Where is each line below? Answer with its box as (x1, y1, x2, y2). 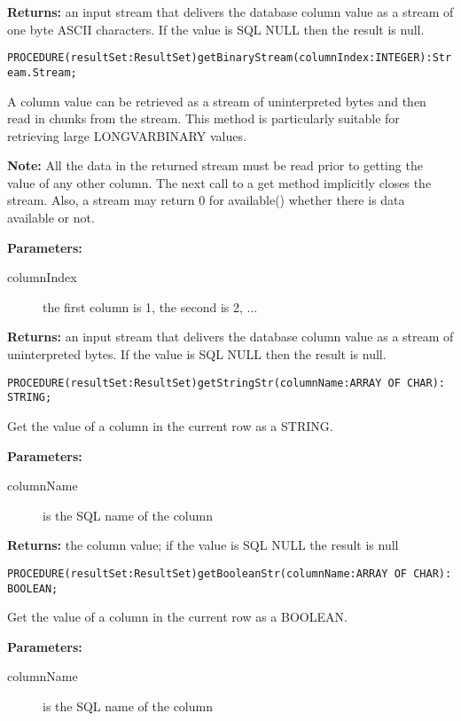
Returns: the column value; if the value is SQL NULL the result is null (7, 536, 399, 554)
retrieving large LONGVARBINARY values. (7, 126, 246, 145)
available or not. (7, 208, 95, 227)
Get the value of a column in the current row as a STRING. (7, 416, 333, 435)
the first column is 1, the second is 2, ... (43, 297, 258, 316)
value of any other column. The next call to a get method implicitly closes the (7, 173, 432, 192)
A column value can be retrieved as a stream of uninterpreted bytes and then (7, 91, 426, 110)
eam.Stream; (7, 66, 77, 79)
